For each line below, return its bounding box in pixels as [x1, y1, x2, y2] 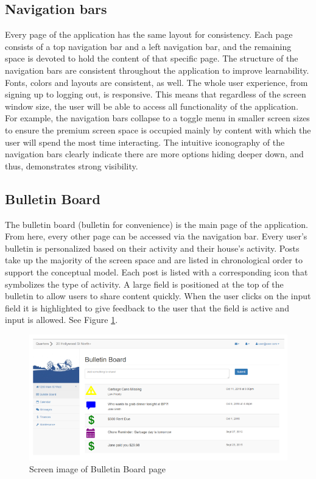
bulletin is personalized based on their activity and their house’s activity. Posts [5, 241, 300, 254]
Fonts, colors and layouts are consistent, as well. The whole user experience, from [5, 76, 308, 88]
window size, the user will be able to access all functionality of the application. [5, 99, 298, 112]
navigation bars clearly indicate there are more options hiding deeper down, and [5, 147, 304, 160]
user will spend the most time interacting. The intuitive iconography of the [5, 135, 285, 148]
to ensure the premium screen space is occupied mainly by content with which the [5, 123, 311, 136]
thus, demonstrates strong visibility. [5, 159, 138, 172]
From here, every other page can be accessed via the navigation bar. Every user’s [5, 230, 307, 243]
